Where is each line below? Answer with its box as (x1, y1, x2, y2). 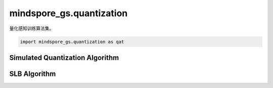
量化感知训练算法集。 (9, 25, 54, 31)
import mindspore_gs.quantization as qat (20, 38, 124, 45)
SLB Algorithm (9, 69, 56, 78)
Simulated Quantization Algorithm (9, 53, 119, 62)
